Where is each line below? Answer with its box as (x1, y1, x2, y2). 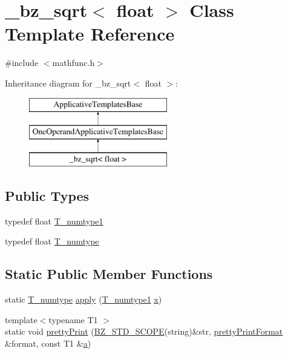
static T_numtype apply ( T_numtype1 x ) (5, 293, 162, 306)
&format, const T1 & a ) (5, 336, 91, 349)
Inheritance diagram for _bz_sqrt (5, 76, 131, 89)
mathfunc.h (52, 56, 95, 69)
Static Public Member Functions (5, 264, 213, 283)
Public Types (5, 186, 90, 205)
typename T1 (48, 313, 98, 326)
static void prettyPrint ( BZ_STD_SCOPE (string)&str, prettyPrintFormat (5, 325, 283, 338)
